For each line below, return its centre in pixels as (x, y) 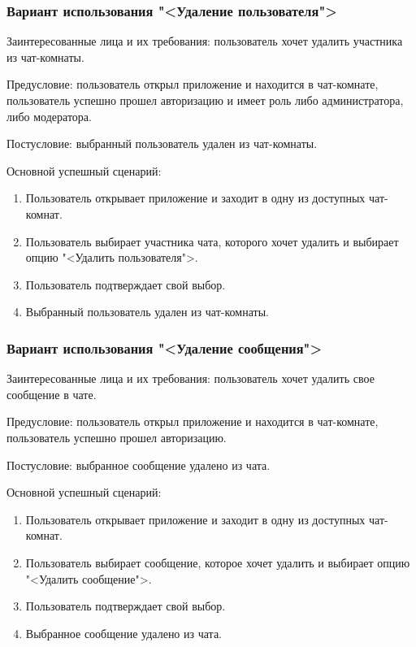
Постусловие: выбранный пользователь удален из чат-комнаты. (162, 143)
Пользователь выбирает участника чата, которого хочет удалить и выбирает (212, 241)
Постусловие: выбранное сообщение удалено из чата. (139, 465)
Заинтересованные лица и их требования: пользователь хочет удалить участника (205, 41)
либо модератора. (49, 116)
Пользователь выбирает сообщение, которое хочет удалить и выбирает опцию (218, 562)
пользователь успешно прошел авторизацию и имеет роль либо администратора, (205, 100)
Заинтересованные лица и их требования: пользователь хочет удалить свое (191, 378)
